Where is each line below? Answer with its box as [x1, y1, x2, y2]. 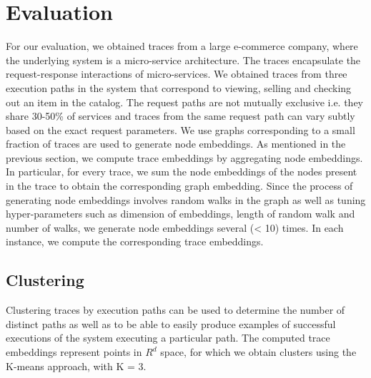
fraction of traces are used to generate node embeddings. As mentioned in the [6, 136, 346, 151]
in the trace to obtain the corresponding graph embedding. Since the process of [6, 178, 353, 193]
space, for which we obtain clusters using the [160, 344, 357, 359]
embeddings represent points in [6, 344, 142, 359]
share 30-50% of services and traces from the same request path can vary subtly [6, 108, 355, 123]
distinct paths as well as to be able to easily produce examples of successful [6, 316, 336, 331]
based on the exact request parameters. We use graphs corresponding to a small [6, 122, 355, 137]
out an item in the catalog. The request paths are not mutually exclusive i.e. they [6, 94, 364, 109]
